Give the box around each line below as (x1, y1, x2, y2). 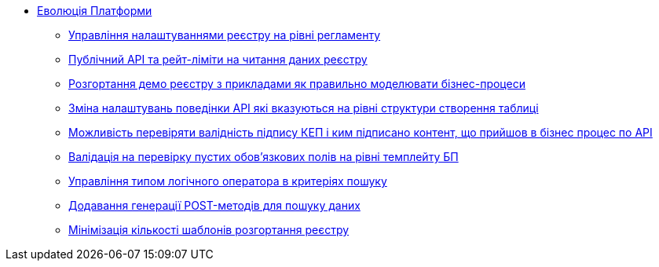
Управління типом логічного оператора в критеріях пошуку (68, 174, 387, 188)
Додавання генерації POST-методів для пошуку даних (68, 199, 361, 212)
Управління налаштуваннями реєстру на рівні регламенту (68, 28, 381, 42)
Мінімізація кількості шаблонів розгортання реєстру (68, 223, 350, 236)
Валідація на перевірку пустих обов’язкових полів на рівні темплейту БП (68, 150, 459, 163)
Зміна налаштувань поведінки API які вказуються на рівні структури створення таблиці (68, 101, 539, 115)
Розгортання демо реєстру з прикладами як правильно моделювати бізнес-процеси (68, 77, 525, 90)
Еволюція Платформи (37, 4, 152, 17)
